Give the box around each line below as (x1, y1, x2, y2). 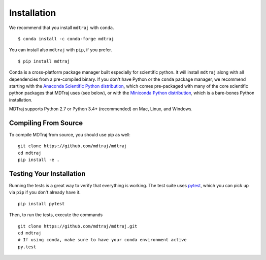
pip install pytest (18, 201, 65, 206)
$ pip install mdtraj (18, 58, 70, 64)
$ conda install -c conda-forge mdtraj (18, 36, 114, 41)
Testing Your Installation (9, 169, 86, 178)
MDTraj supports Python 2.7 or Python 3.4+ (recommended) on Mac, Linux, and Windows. (9, 106, 193, 112)
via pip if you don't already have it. (9, 190, 81, 195)
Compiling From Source (9, 119, 83, 127)
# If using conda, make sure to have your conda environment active (18, 237, 187, 243)
